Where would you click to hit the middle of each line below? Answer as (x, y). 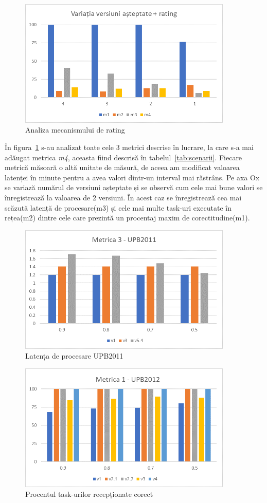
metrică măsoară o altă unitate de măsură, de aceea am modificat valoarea (122, 167)
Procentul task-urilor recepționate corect (89, 494)
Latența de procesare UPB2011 (74, 356)
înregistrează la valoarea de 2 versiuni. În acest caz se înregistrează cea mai (123, 197)
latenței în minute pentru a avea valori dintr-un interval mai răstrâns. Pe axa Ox (132, 177)
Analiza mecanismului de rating (75, 130)
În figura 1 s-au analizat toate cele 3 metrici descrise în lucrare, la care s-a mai (129, 147)
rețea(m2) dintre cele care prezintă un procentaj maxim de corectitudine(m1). (127, 218)
